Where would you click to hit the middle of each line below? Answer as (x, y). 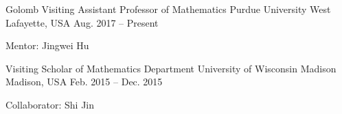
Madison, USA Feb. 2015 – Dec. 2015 (84, 82)
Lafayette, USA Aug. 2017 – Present (82, 22)
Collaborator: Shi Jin (50, 104)
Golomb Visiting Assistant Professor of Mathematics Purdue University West (168, 9)
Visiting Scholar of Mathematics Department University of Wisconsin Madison (171, 68)
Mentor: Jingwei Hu (47, 45)
